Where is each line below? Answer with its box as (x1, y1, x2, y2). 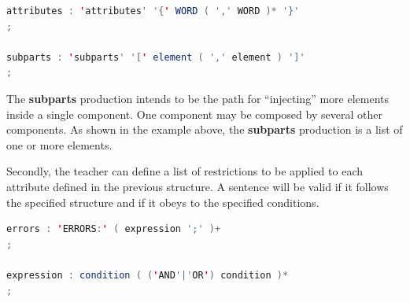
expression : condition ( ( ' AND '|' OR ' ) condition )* (6, 269, 289, 281)
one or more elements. (6, 136, 113, 153)
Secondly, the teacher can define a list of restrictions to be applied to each (6, 163, 363, 179)
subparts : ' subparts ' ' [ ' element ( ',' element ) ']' (6, 51, 305, 63)
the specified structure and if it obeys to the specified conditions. (6, 193, 320, 210)
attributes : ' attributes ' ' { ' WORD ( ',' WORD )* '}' (6, 6, 300, 17)
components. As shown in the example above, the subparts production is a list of (6, 121, 403, 138)
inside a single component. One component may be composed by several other (6, 105, 382, 122)
